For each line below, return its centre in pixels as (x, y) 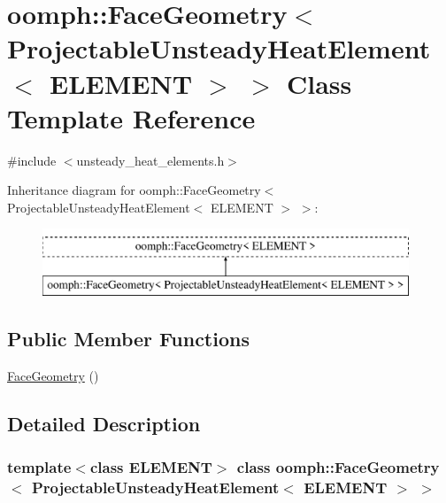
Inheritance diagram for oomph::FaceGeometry (134, 190)
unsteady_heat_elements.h (150, 160)
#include (32, 160)
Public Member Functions (128, 339)
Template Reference (131, 117)
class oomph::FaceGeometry (338, 467)
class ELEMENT (151, 467)
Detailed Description (104, 423)
